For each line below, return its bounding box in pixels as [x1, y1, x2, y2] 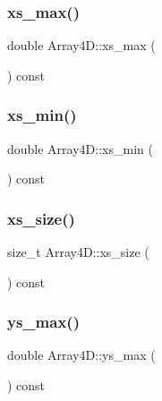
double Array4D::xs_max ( [7, 36, 156, 55]
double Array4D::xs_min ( [7, 139, 153, 158]
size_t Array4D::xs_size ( [7, 243, 149, 261]
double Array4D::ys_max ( [7, 346, 156, 364]
